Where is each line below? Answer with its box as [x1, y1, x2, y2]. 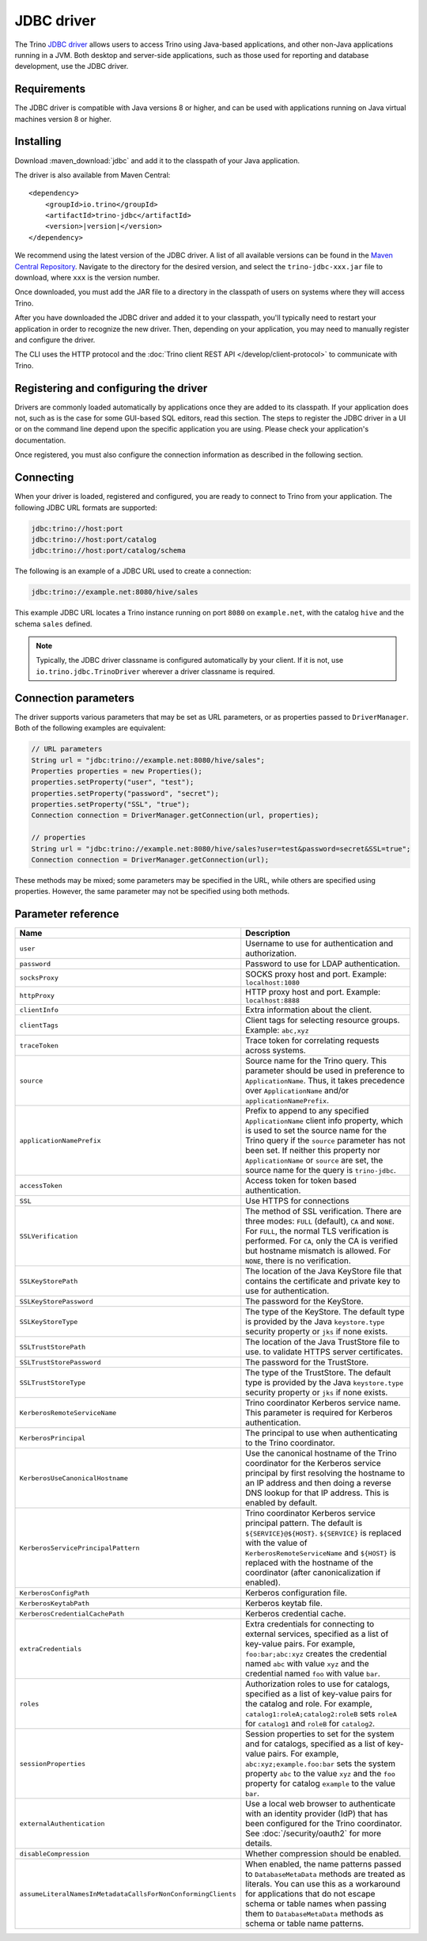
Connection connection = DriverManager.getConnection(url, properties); [31, 811, 319, 820]
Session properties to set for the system [245, 1729, 395, 1740]
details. [245, 1838, 273, 1849]
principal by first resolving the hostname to [245, 1467, 406, 1479]
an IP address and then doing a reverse [245, 1478, 391, 1489]
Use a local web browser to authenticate [245, 1798, 395, 1810]
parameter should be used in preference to [245, 1065, 405, 1076]
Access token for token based [245, 1175, 357, 1186]
